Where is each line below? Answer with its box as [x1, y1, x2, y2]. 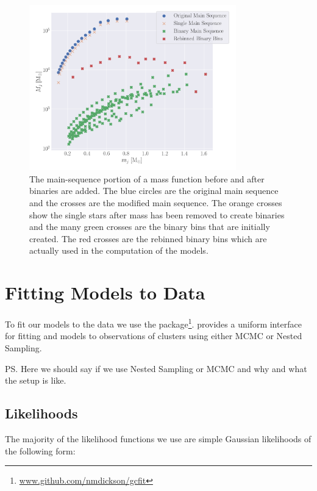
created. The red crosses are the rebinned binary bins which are [29, 232, 267, 245]
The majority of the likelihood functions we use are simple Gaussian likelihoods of [5, 432, 312, 445]
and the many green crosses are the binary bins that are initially [29, 220, 270, 233]
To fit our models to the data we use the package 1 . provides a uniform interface [5, 316, 302, 330]
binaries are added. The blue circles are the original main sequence [29, 184, 279, 197]
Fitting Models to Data [5, 280, 205, 305]
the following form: [5, 444, 76, 457]
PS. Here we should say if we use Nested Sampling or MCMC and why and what [5, 362, 307, 375]
